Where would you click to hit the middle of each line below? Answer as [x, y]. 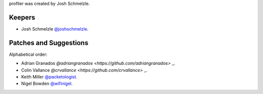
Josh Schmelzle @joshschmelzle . [55, 29]
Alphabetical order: [28, 54]
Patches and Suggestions [49, 43]
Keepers [22, 17]
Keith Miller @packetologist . [49, 77]
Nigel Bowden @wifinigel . [47, 84]
